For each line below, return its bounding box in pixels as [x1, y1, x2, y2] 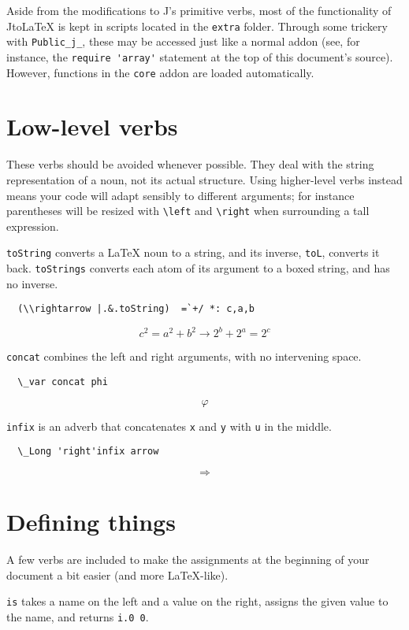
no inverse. [6, 275, 58, 291]
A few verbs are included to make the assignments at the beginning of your [6, 551, 370, 568]
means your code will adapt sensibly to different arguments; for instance [6, 187, 355, 203]
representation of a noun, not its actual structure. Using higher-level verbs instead [6, 171, 403, 187]
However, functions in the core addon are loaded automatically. [6, 64, 314, 80]
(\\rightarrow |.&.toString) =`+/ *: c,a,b [17, 303, 255, 315]
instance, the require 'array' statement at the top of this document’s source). [6, 48, 393, 65]
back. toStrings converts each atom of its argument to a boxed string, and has [6, 260, 390, 276]
